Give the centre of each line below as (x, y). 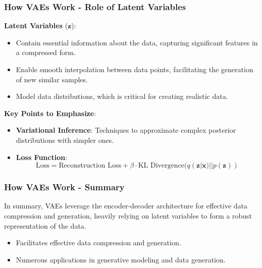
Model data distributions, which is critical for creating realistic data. (122, 96)
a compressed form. (46, 52)
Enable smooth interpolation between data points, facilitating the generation (135, 69)
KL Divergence (161, 166)
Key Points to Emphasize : (50, 113)
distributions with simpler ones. (65, 140)
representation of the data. (45, 225)
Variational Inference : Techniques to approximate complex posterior (126, 130)
